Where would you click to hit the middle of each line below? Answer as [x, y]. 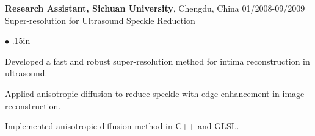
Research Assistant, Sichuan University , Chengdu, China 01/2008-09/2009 [155, 8]
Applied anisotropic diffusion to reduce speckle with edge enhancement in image [155, 93]
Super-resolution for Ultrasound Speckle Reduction [100, 20]
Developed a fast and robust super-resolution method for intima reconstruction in [157, 61]
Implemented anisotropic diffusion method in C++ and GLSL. [122, 126]
